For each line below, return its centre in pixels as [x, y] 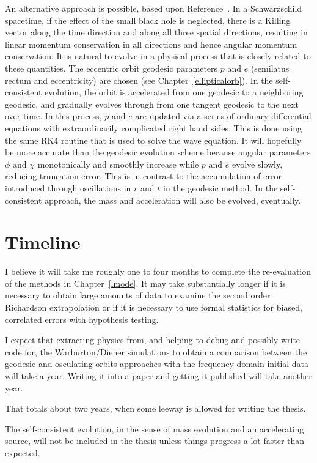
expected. [23, 452]
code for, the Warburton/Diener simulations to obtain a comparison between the [156, 351]
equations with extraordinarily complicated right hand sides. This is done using [153, 128]
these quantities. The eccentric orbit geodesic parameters [111, 68]
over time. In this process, [53, 116]
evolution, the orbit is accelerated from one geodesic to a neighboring [174, 92]
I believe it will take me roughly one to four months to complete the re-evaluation [158, 271]
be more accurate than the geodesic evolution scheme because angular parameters [158, 152]
